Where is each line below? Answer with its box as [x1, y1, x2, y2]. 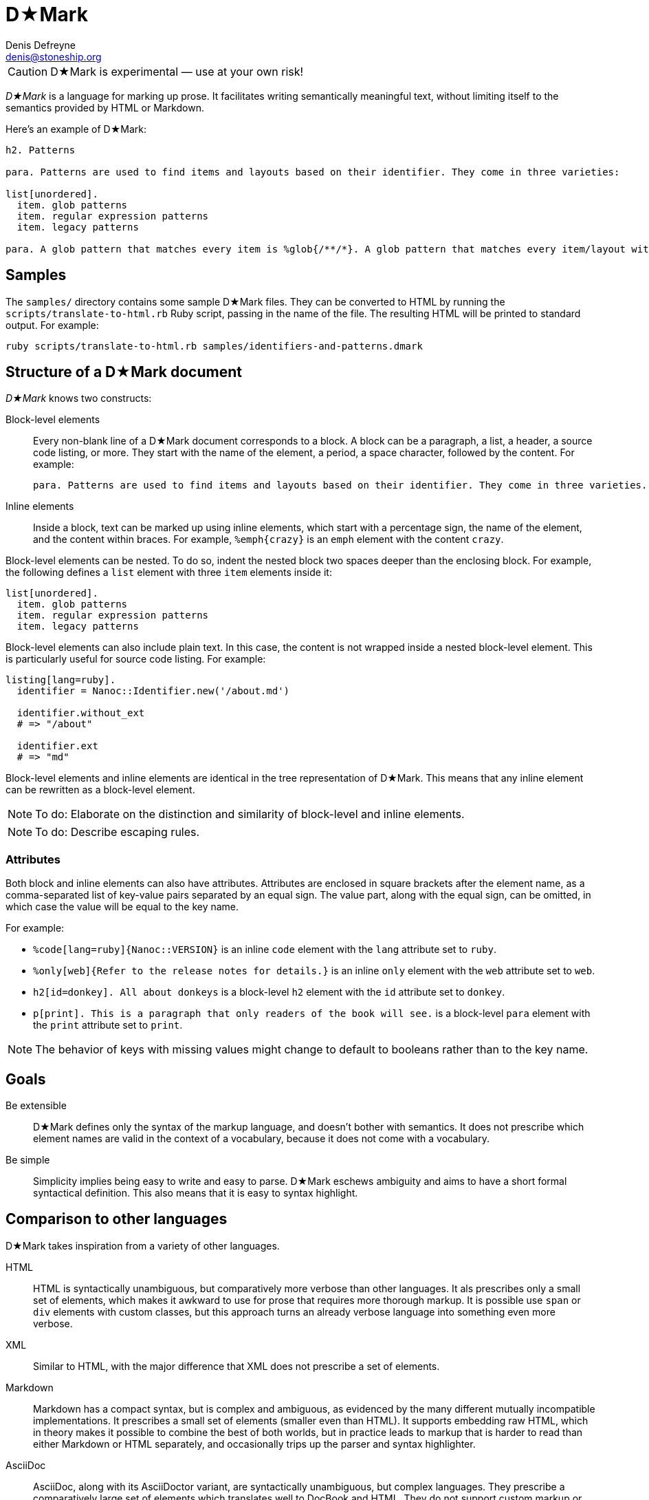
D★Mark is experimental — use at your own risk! [50, 64, 304, 78]
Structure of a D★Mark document [5, 363, 242, 381]
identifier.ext [16, 740, 98, 752]
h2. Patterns [5, 144, 76, 156]
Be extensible [5, 1100, 67, 1112]
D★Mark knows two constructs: [5, 392, 152, 405]
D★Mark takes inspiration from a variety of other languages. [5, 1239, 280, 1252]
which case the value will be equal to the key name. [5, 901, 239, 913]
